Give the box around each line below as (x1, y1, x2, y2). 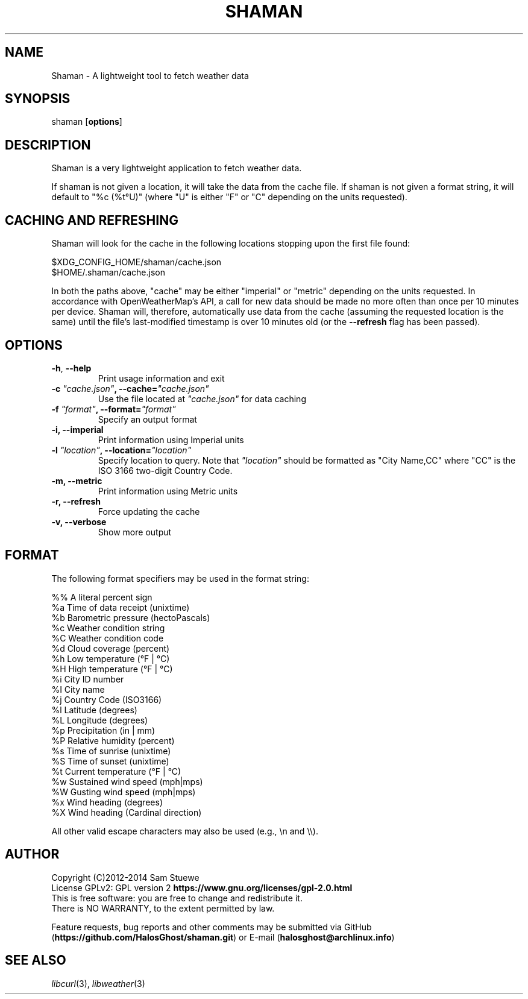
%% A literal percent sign (51, 591, 152, 602)
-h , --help (51, 362, 92, 373)
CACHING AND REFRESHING (5, 212, 178, 228)
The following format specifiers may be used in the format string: (51, 573, 309, 584)
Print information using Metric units (98, 485, 238, 496)
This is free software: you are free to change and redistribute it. (51, 892, 303, 903)
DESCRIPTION (5, 137, 91, 153)
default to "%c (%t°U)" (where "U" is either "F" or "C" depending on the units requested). (51, 192, 407, 203)
